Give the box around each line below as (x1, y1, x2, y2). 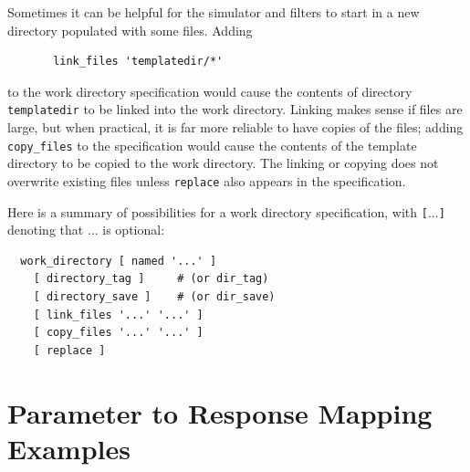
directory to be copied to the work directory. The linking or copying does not (7, 153, 439, 173)
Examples (7, 429, 131, 467)
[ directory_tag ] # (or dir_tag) (33, 272, 269, 286)
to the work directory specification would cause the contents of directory (7, 81, 413, 100)
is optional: (102, 220, 165, 239)
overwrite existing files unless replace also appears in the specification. (7, 171, 406, 190)
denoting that (7, 220, 84, 239)
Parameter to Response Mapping (7, 393, 433, 431)
